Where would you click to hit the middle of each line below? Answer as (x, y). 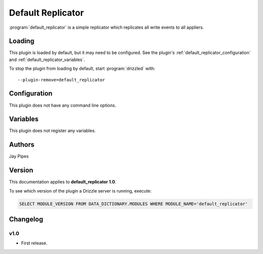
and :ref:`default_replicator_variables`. (47, 59)
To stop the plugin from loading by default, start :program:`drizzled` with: (82, 69)
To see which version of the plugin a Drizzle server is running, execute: (80, 191)
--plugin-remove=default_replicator (61, 80)
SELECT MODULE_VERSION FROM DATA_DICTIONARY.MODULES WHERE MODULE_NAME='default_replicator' (133, 204)
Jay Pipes (19, 156)
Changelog (26, 219)
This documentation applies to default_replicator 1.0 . (63, 182)
